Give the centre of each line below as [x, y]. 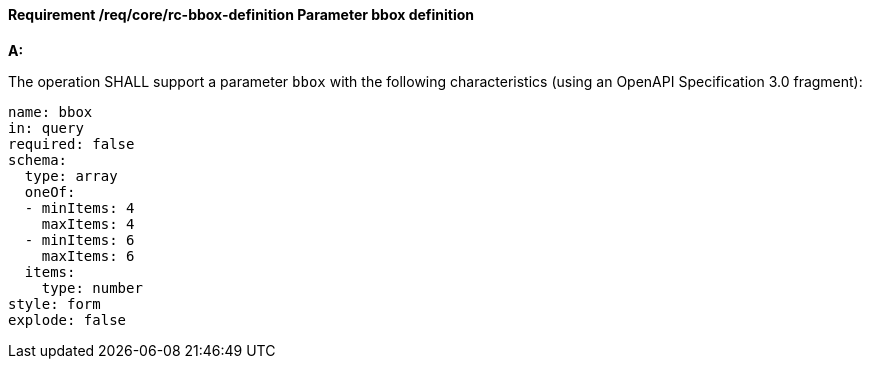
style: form [54, 303]
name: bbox [50, 111]
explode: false [67, 319]
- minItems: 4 [79, 207]
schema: [38, 159]
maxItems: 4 [88, 223]
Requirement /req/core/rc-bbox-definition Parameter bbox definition [241, 14]
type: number [92, 287]
